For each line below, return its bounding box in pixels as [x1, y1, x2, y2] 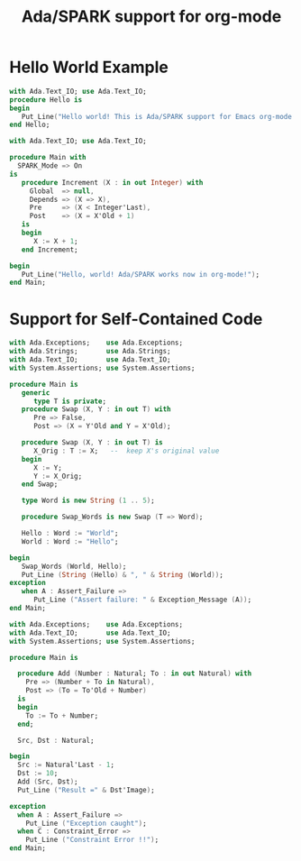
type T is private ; [32, 397, 106, 406]
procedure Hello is [9, 95, 83, 105]
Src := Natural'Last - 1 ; [17, 760, 115, 770]
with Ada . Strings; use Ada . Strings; [9, 347, 171, 356]
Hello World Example [9, 57, 169, 78]
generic [21, 388, 50, 398]
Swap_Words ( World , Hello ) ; [21, 562, 127, 571]
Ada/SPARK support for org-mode [21, 6, 282, 27]
